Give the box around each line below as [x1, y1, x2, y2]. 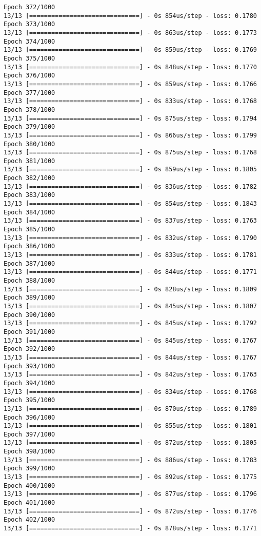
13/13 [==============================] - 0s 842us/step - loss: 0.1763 [4, 371, 257, 379]
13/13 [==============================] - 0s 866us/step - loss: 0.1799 [4, 131, 257, 139]
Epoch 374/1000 [4, 37, 55, 45]
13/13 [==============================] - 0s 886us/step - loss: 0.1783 [4, 456, 257, 464]
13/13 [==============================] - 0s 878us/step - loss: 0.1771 [4, 525, 257, 532]
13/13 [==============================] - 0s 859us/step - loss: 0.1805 [4, 166, 257, 173]
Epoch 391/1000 [4, 328, 55, 335]
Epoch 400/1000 [4, 482, 55, 489]
